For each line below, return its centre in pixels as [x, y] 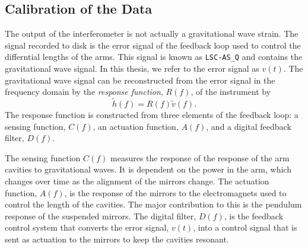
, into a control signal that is [245, 227]
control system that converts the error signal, [87, 227]
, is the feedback [254, 216]
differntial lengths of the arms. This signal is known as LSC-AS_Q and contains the [154, 57]
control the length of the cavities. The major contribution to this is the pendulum [153, 204]
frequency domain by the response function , [84, 92]
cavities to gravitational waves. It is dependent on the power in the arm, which [148, 169]
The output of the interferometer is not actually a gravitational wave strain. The [152, 33]
